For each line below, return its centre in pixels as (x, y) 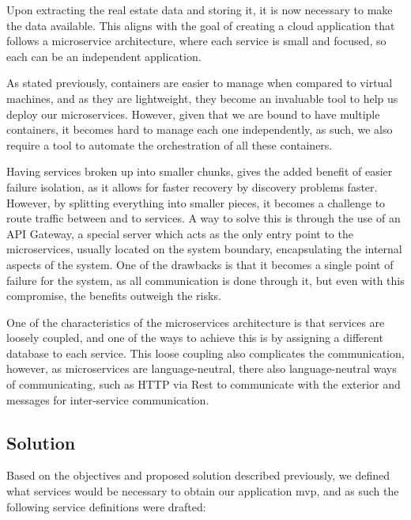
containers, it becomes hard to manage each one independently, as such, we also (200, 129)
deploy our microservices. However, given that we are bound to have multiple (193, 114)
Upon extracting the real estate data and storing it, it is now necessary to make (200, 9)
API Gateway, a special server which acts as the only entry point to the (180, 233)
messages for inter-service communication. (108, 399)
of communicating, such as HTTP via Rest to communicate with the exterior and (204, 384)
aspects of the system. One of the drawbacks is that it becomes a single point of (200, 264)
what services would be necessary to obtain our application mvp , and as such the (203, 491)
